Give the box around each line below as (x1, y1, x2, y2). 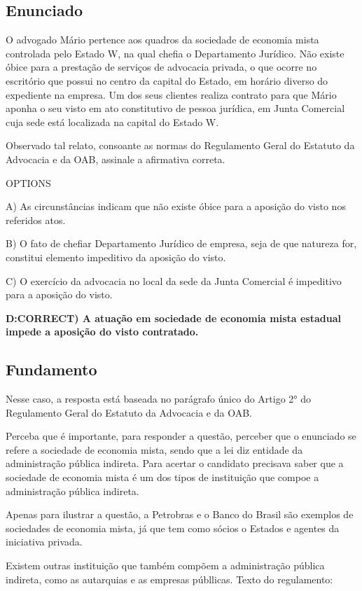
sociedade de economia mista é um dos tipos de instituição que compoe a (6, 470, 319, 485)
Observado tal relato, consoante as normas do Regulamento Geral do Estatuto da (6, 138, 355, 153)
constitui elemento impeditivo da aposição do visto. (6, 249, 226, 264)
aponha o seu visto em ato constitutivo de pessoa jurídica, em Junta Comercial (6, 101, 345, 116)
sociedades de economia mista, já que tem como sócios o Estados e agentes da (6, 520, 340, 535)
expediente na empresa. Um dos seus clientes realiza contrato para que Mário (6, 87, 337, 102)
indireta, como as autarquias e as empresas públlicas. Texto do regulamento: (6, 571, 333, 586)
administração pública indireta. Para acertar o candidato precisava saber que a (6, 456, 344, 471)
